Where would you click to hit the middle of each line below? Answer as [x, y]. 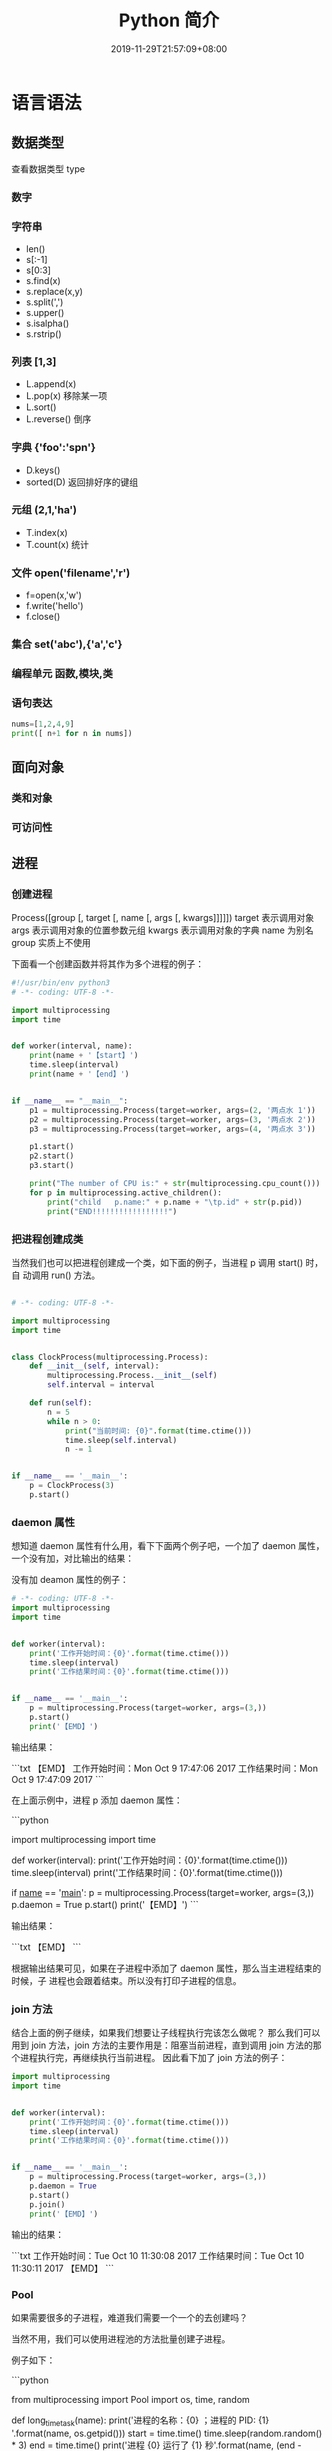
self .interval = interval [101, 1385]
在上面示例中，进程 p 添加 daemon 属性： [97, 1800]
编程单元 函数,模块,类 [62, 673]
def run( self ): [61, 1403]
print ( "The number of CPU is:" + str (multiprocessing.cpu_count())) [175, 1184]
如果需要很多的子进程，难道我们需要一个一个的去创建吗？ [129, 2317]
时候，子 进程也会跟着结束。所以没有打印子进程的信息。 [126, 1980]
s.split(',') [44, 302]
